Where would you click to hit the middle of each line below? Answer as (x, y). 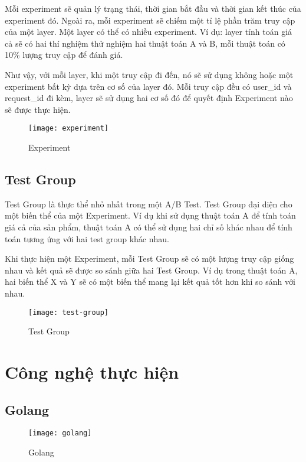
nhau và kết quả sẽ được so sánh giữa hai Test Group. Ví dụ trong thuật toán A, (151, 270)
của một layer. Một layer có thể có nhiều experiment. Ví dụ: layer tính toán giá (149, 32)
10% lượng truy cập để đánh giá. (64, 55)
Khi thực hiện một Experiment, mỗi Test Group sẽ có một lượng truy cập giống (149, 258)
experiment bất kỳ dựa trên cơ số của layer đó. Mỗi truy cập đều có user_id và (148, 86)
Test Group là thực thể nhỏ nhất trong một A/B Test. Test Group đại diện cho (149, 204)
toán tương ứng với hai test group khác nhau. (87, 238)
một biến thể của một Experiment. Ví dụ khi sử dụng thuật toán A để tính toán (150, 215)
